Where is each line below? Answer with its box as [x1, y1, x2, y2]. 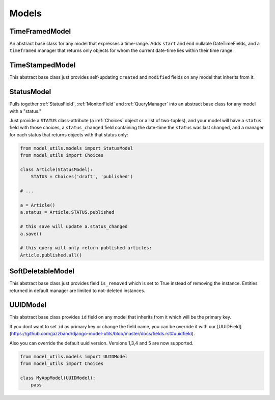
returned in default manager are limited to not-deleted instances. [9, 288, 145, 294]
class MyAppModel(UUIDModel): [20, 375, 96, 381]
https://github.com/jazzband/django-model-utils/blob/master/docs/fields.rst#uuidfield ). [11, 331, 195, 337]
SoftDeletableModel [9, 267, 75, 276]
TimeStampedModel [9, 61, 76, 70]
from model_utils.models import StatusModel [20, 145, 133, 151]
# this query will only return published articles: [20, 245, 152, 251]
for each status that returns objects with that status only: [9, 131, 128, 137]
